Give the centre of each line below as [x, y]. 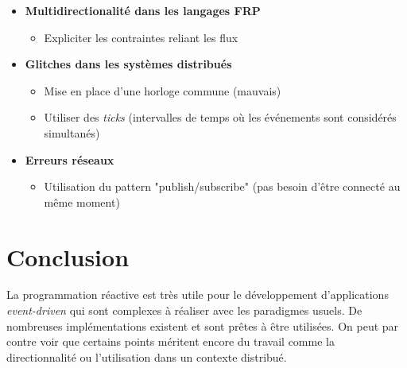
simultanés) [72, 132]
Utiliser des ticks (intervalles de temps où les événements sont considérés [220, 117]
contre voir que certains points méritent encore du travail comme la [171, 341]
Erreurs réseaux [70, 159]
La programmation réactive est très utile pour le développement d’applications [198, 294]
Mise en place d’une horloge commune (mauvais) [163, 90]
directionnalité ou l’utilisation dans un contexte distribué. [147, 356]
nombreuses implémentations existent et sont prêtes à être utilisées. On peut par [203, 325]
